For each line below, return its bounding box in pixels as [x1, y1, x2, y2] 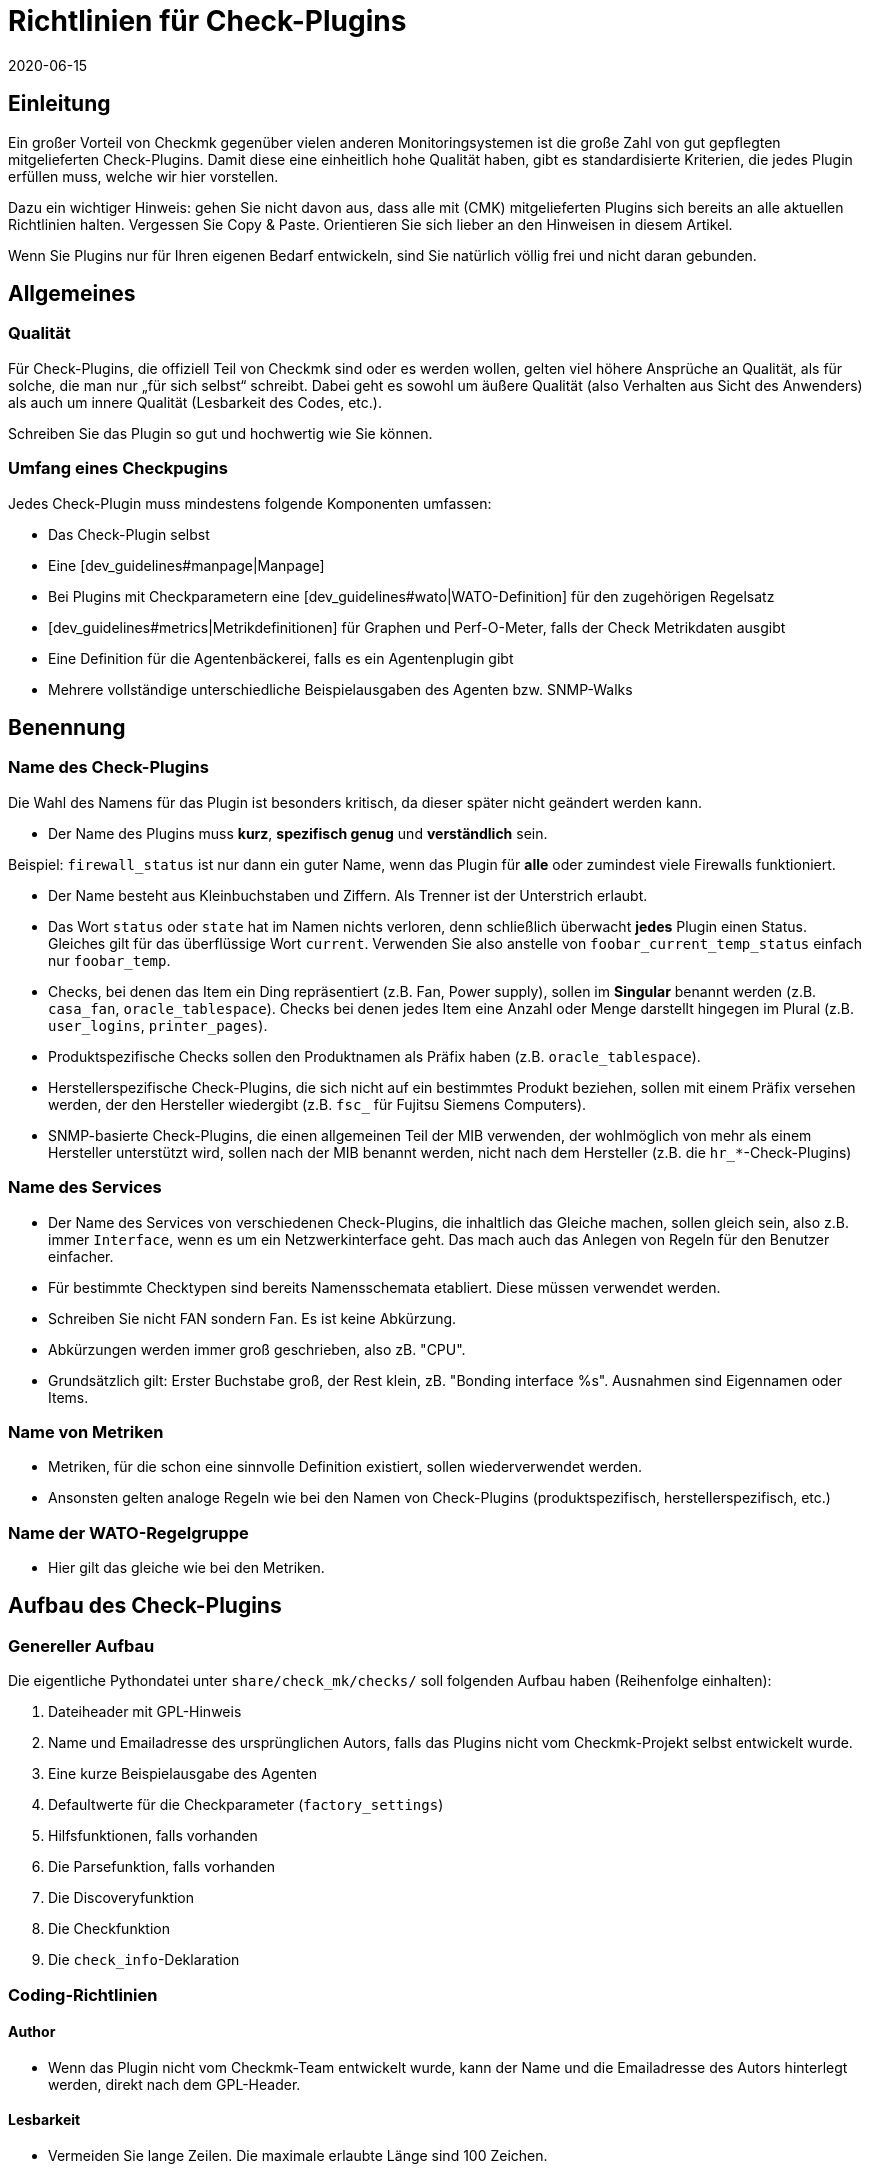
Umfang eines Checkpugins [8, 458, 228, 479]
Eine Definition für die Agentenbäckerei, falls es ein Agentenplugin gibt [48, 649, 514, 667]
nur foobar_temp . [48, 951, 171, 969]
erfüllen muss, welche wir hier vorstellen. [8, 167, 279, 185]
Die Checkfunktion [48, 1920, 170, 1938]
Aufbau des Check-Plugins [8, 1593, 282, 1619]
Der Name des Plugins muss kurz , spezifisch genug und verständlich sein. [48, 824, 548, 842]
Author [8, 2023, 56, 2041]
